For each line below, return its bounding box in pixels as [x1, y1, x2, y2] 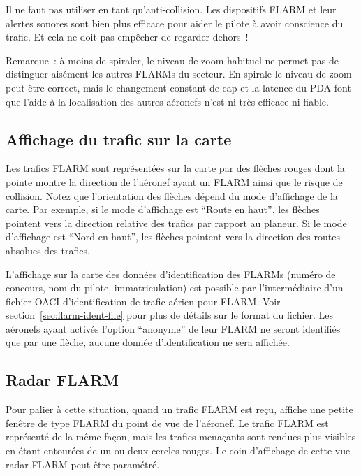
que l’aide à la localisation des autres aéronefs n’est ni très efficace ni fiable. [6, 94, 329, 108]
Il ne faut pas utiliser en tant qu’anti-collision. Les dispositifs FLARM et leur [6, 2, 337, 16]
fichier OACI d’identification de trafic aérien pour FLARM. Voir [6, 294, 281, 308]
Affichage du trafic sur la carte [6, 128, 232, 150]
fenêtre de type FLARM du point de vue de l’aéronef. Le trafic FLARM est [6, 415, 329, 430]
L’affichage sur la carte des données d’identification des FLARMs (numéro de [6, 266, 336, 281]
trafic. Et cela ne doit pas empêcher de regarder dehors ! [6, 29, 249, 44]
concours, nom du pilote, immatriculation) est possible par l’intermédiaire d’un [6, 280, 344, 295]
